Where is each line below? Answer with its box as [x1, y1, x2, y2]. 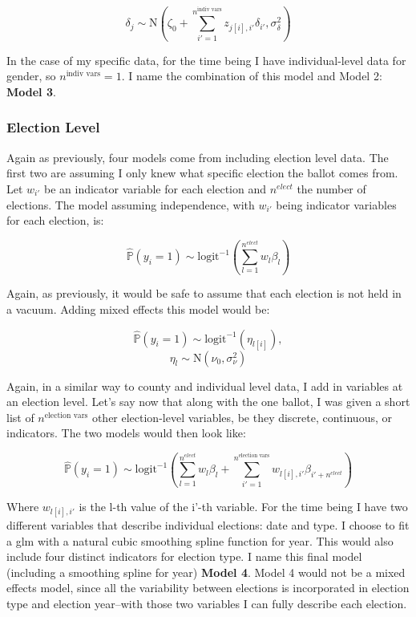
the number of [297, 180, 366, 197]
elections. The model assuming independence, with [6, 196, 255, 213]
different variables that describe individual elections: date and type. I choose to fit [6, 516, 410, 533]
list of [6, 408, 34, 425]
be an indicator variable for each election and [43, 180, 267, 197]
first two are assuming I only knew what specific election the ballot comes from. [6, 164, 398, 181]
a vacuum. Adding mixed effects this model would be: [6, 301, 270, 318]
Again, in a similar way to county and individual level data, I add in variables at [6, 377, 403, 394]
